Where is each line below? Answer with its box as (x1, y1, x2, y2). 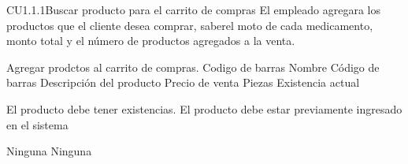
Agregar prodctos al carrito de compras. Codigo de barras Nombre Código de (6, 58, 380, 75)
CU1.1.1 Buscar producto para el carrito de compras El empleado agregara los (6, 2, 380, 17)
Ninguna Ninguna (6, 143, 92, 159)
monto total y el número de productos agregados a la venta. (6, 32, 295, 49)
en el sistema (6, 116, 69, 132)
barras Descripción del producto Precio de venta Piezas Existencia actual (6, 74, 360, 91)
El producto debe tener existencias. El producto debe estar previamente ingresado (6, 100, 402, 117)
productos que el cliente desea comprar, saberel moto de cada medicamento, (6, 17, 373, 33)
